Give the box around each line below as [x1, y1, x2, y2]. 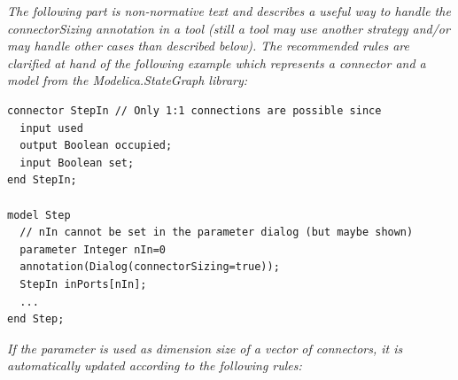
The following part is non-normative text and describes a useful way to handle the [7, 2, 451, 19]
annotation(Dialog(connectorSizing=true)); [19, 260, 280, 274]
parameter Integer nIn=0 [19, 243, 166, 256]
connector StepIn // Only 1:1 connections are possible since [7, 104, 382, 117]
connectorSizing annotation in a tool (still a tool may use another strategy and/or [7, 19, 450, 37]
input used [19, 121, 83, 135]
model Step [7, 208, 71, 221]
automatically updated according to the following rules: [7, 356, 302, 375]
